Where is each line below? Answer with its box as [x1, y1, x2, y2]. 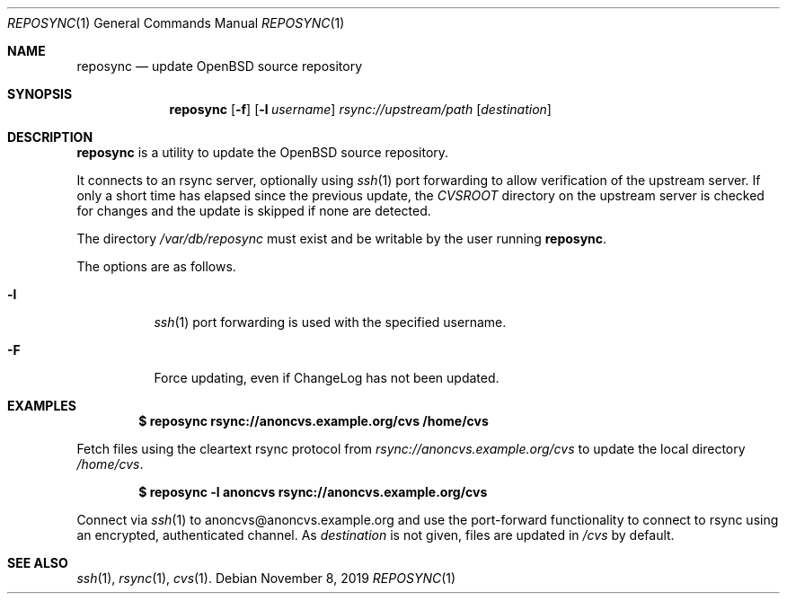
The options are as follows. [76, 259, 236, 274]
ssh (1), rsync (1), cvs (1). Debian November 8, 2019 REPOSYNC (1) [76, 570, 456, 586]
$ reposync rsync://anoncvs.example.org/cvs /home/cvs [138, 413, 489, 429]
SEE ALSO [7, 555, 68, 570]
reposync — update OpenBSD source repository [76, 58, 363, 74]
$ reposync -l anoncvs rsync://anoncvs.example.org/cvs [138, 484, 488, 499]
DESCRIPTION [7, 129, 93, 145]
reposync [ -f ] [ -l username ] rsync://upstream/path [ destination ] [169, 102, 552, 117]
